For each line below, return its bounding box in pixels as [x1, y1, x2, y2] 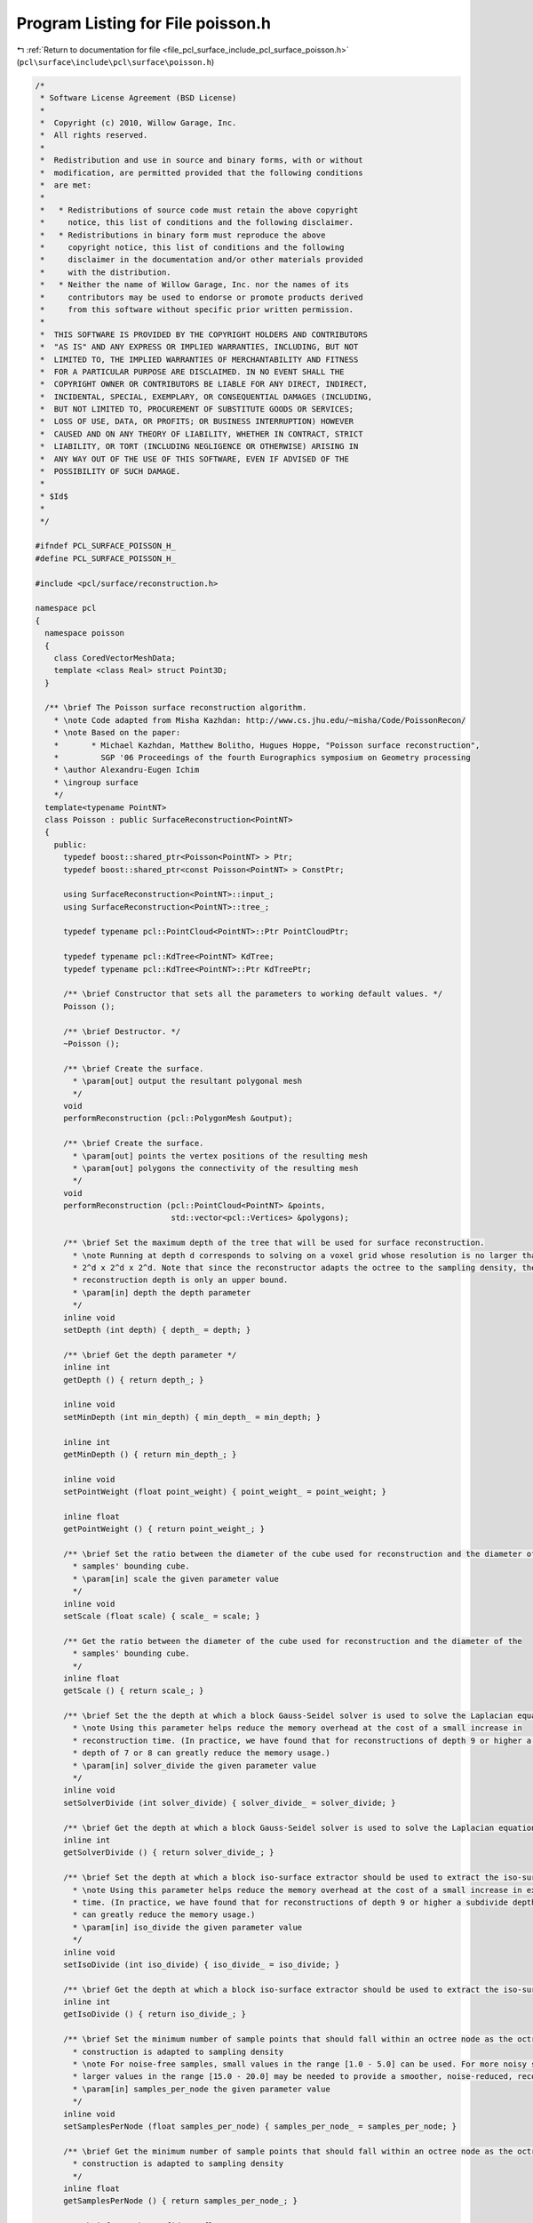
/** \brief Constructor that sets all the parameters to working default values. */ [63, 989, 443, 999]
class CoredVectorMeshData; [53, 653, 177, 662]
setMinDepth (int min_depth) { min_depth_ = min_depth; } [63, 1412, 322, 1422]
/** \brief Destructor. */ [63, 1026, 181, 1036]
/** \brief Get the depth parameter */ [63, 1350, 237, 1360]
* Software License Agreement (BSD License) [40, 93, 237, 103]
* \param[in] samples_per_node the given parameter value [72, 2083, 330, 2094]
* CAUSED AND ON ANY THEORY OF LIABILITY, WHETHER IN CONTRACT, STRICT [40, 429, 363, 439]
